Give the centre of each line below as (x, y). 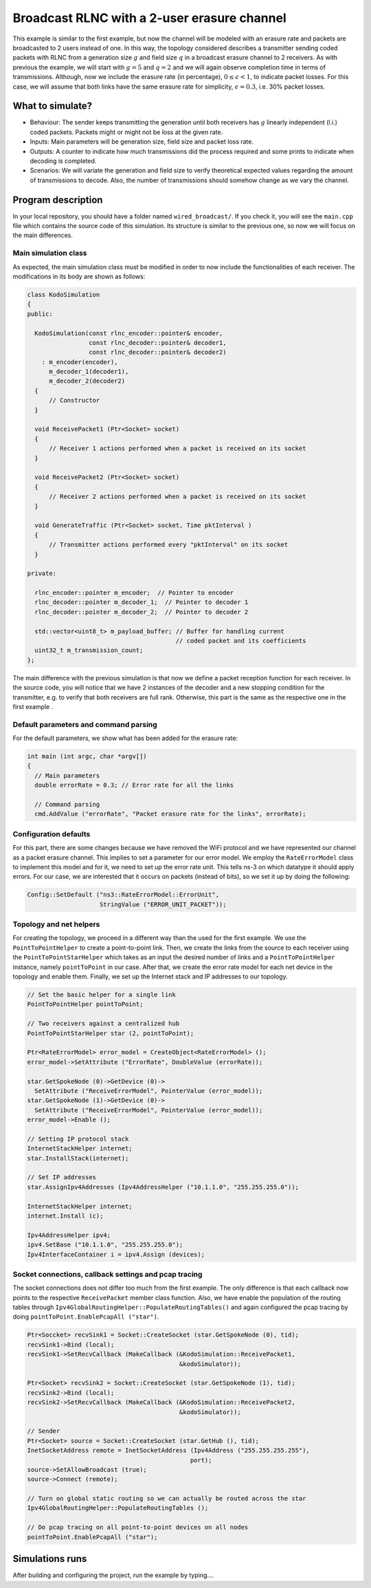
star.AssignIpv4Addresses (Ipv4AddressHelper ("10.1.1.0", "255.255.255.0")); (163, 1187)
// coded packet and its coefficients (241, 641)
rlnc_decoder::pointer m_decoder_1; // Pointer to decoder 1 (142, 602)
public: (40, 314)
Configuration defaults (52, 834)
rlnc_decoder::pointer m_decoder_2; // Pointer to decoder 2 (142, 612)
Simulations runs (50, 1559)
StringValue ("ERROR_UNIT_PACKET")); (163, 904)
